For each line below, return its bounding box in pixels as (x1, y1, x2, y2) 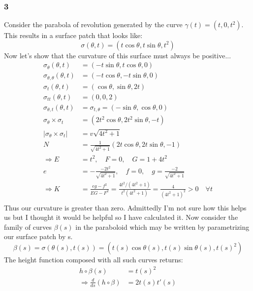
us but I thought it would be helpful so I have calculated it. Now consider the (4, 212, 238, 222)
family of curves (4, 221, 52, 232)
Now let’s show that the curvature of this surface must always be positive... (4, 50, 231, 60)
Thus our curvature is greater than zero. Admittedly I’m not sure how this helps (4, 202, 247, 212)
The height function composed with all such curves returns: (4, 254, 183, 265)
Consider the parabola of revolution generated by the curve (4, 19, 183, 30)
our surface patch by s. (4, 231, 73, 242)
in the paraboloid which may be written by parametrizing (75, 221, 250, 232)
